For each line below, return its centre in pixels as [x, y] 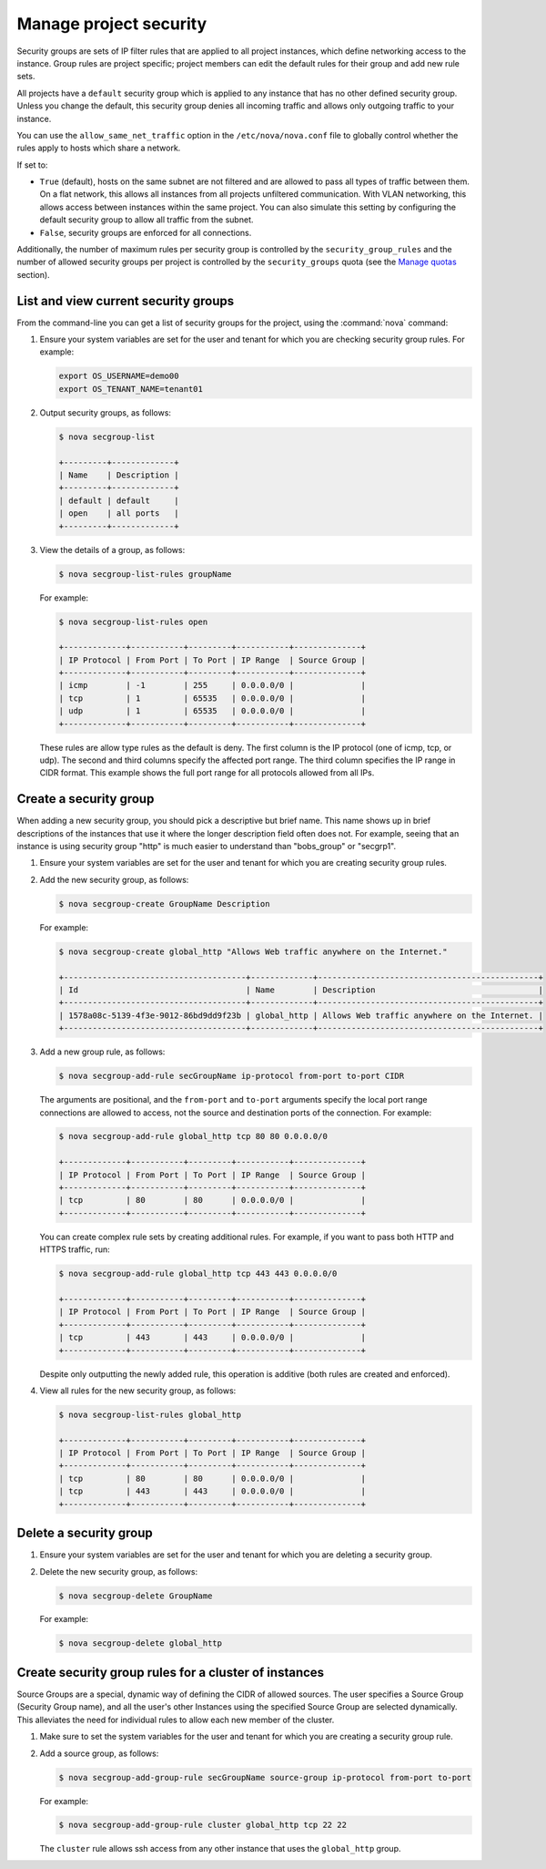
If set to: [32, 165]
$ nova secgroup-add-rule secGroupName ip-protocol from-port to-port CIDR [232, 1076]
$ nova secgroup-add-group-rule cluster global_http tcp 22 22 [203, 1825]
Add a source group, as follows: [99, 1753]
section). [33, 274]
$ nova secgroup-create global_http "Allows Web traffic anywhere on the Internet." [253, 951]
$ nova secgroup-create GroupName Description [164, 904]
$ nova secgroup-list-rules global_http [150, 1414]
